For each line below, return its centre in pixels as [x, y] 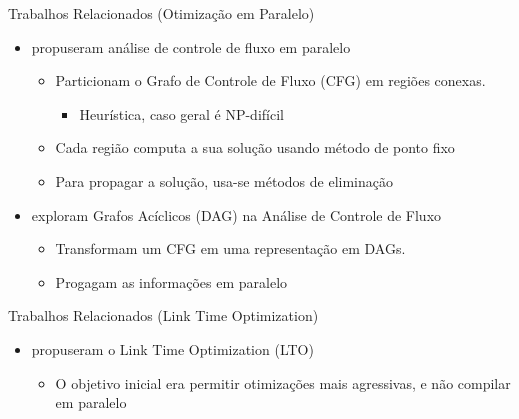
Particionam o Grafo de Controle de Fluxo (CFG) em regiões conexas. [270, 80]
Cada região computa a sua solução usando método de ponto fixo [255, 147]
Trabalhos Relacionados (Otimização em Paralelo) [161, 13]
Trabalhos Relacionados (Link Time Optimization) [163, 315]
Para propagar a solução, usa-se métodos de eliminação [224, 180]
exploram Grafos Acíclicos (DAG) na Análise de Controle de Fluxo [236, 214]
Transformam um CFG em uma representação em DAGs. [230, 248]
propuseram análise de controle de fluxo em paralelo [191, 46]
